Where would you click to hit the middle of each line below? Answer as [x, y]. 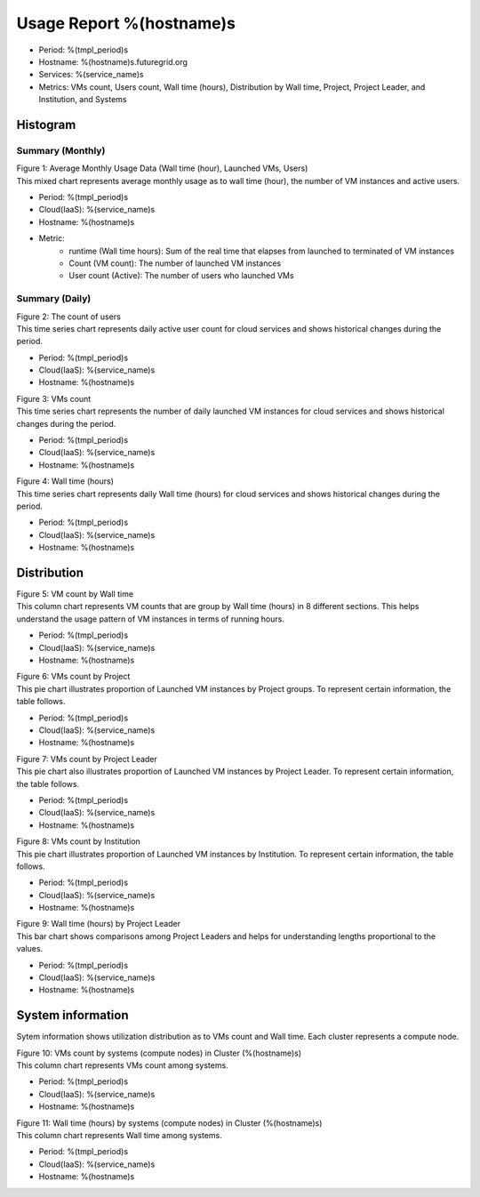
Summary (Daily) [54, 299]
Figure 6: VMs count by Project [73, 677]
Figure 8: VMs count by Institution [79, 841]
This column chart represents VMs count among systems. [122, 1065]
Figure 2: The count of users [69, 317]
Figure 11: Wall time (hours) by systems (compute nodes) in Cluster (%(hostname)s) [169, 1123]
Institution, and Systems [83, 100]
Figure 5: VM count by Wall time [75, 594]
